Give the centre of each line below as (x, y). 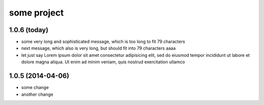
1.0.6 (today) (29, 30)
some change (35, 87)
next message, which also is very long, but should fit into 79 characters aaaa (99, 48)
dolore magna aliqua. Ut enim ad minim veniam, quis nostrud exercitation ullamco (103, 62)
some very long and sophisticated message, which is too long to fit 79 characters (103, 42)
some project (36, 13)
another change (37, 94)
